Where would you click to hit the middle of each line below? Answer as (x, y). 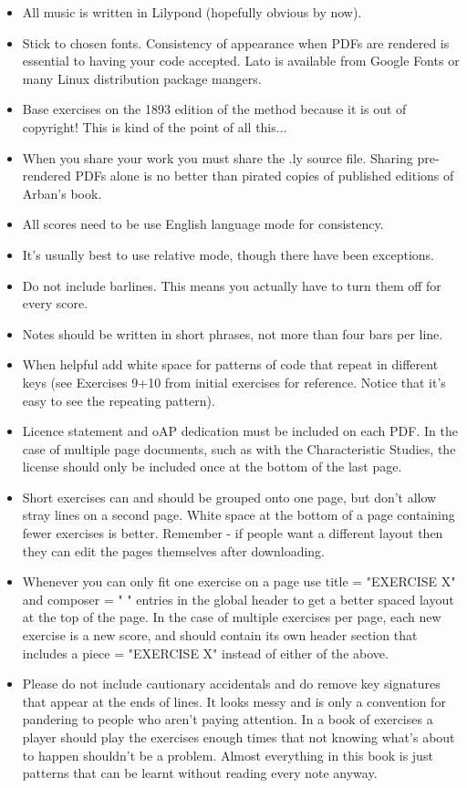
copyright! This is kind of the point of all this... (155, 126)
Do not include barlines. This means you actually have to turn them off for (232, 285)
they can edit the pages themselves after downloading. (173, 550)
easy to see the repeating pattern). (119, 400)
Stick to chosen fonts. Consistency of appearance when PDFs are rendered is (236, 42)
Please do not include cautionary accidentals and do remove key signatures (231, 684)
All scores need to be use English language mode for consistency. (203, 224)
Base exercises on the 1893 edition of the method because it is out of (214, 109)
